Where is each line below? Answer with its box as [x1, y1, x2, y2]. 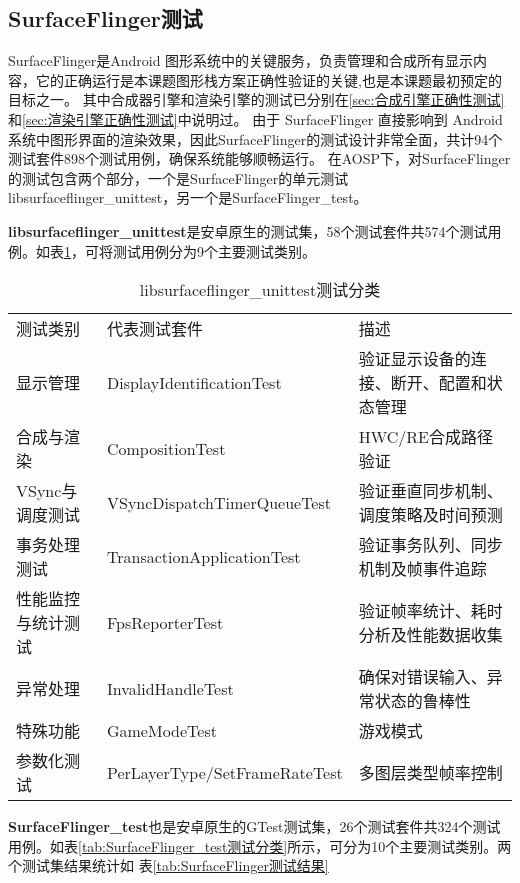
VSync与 [16, 479, 78, 503]
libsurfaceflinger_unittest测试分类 [139, 278, 381, 302]
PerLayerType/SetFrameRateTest [106, 760, 343, 784]
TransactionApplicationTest [106, 544, 301, 568]
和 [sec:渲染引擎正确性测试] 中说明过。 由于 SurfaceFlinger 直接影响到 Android [8, 108, 503, 129]
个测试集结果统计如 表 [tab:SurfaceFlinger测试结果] [8, 855, 329, 876]
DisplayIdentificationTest [106, 370, 282, 394]
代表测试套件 [106, 317, 203, 341]
